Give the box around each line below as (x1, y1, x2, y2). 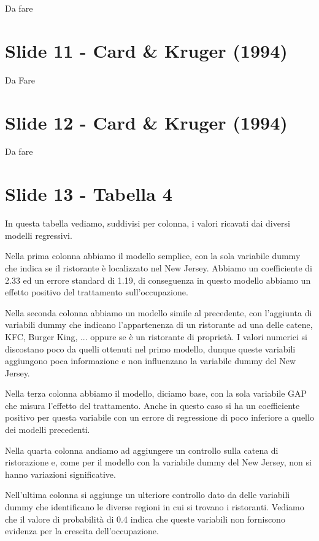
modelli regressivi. (5, 228, 72, 241)
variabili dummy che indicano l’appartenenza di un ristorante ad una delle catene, (5, 318, 313, 331)
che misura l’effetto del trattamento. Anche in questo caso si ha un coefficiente (5, 399, 300, 411)
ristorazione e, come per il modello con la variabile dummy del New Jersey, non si (5, 456, 312, 469)
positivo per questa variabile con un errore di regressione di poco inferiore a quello (5, 411, 314, 424)
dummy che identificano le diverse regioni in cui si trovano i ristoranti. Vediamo (5, 500, 304, 513)
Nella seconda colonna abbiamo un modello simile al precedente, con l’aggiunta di (5, 306, 312, 319)
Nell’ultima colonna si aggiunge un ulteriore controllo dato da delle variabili (5, 488, 290, 501)
